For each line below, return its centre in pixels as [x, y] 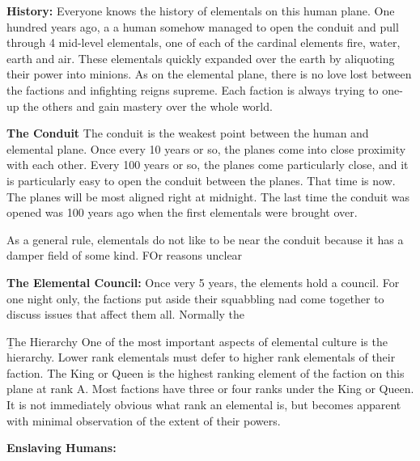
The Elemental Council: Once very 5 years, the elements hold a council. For [203, 282]
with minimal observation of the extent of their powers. [144, 420]
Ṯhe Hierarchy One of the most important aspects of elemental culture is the [197, 341]
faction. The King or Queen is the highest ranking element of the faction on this [206, 372]
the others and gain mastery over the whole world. [148, 106]
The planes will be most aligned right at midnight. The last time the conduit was [208, 196]
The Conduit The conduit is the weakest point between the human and [188, 133]
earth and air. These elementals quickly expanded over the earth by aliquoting [201, 58]
